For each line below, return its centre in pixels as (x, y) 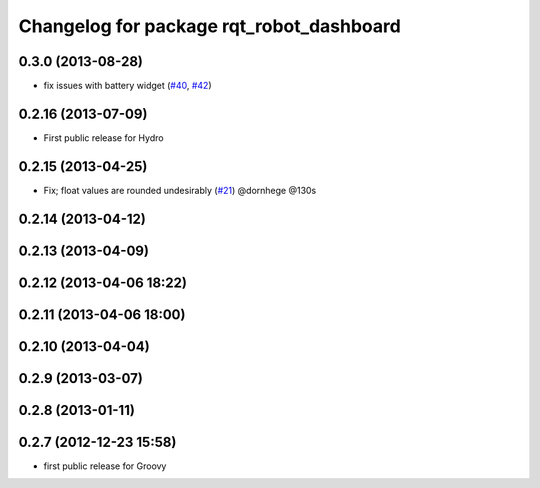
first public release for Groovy (105, 466)
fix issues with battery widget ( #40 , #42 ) (127, 86)
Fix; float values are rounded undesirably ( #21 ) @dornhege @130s (180, 190)
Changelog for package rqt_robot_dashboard (210, 26)
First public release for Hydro (103, 137)
